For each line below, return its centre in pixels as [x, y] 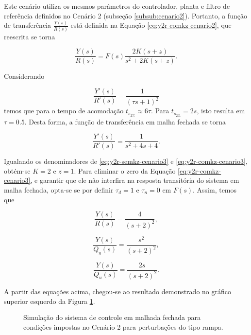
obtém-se [17, 170]
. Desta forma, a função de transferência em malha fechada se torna [125, 121]
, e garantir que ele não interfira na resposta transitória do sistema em [135, 180]
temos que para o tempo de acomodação [64, 111]
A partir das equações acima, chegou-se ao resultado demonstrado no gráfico [117, 291]
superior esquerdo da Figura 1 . [50, 301]
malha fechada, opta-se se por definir [59, 190]
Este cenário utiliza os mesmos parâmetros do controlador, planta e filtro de [117, 6]
